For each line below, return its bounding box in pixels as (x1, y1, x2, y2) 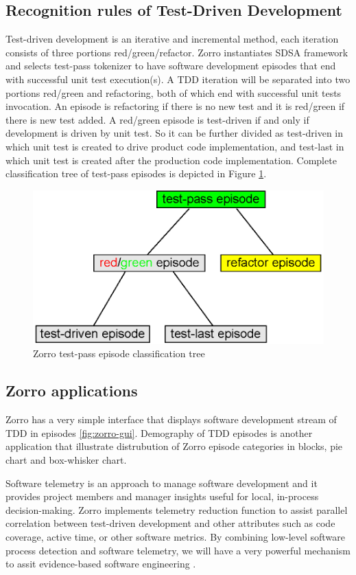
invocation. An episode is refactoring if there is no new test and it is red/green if (5, 99, 345, 113)
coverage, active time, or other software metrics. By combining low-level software (5, 529, 345, 543)
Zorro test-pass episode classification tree (33, 346, 205, 361)
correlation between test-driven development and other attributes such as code (5, 516, 335, 530)
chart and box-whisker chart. (5, 452, 127, 466)
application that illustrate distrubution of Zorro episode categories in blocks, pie (5, 439, 343, 453)
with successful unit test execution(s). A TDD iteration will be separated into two (5, 71, 351, 86)
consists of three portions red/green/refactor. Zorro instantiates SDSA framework (5, 45, 348, 59)
